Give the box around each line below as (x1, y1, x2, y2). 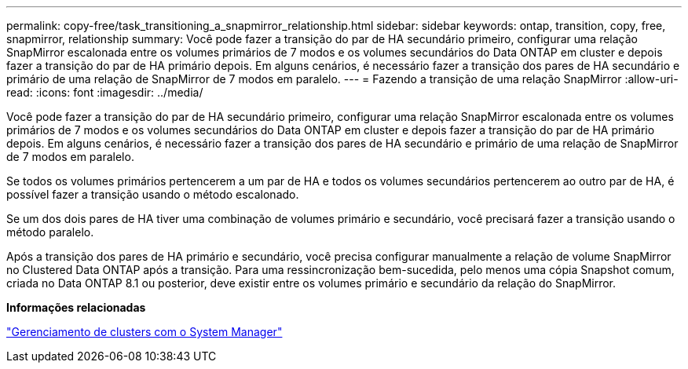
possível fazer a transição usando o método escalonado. (6, 188, 299, 201)
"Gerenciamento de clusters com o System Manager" (6, 325, 283, 338)
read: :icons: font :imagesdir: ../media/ (6, 86, 203, 99)
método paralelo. (6, 225, 94, 239)
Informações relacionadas (6, 301, 146, 314)
